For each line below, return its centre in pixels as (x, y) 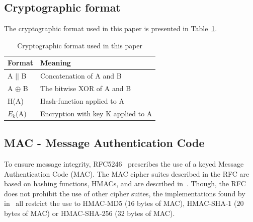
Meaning (55, 63)
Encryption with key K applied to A (96, 113)
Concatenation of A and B (81, 76)
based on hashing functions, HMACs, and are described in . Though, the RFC (125, 183)
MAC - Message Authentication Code (104, 143)
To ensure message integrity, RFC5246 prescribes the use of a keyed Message (124, 164)
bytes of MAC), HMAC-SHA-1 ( (187, 203)
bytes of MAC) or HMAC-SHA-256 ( (61, 213)
